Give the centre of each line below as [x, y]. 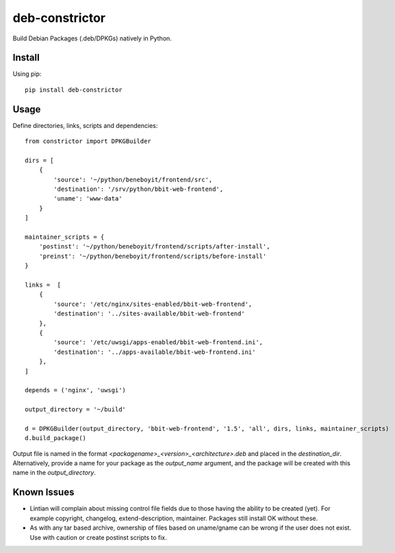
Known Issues [43, 492]
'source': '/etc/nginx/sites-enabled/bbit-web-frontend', [153, 304]
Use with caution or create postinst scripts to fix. [98, 537]
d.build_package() [56, 438]
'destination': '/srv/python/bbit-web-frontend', [139, 189]
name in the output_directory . [54, 473]
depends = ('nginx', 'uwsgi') [76, 390]
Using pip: [27, 74]
